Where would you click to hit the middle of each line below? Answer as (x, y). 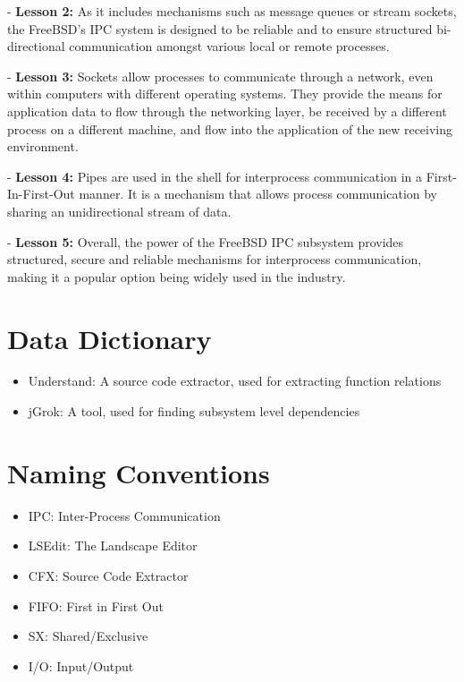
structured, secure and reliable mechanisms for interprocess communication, (215, 259)
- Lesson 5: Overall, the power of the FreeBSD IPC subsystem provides (206, 241)
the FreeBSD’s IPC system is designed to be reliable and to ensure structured (220, 28)
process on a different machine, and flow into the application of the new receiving (230, 128)
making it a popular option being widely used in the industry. (177, 276)
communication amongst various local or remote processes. (229, 46)
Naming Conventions (139, 472)
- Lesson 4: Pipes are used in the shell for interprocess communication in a (215, 176)
